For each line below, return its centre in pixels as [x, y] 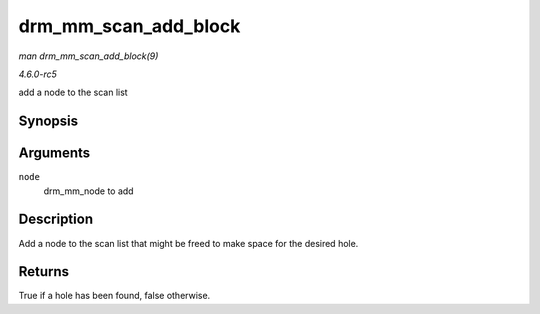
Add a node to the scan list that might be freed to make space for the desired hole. [188, 243]
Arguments [54, 153]
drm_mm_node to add [88, 191]
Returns [44, 271]
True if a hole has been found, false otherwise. [114, 296]
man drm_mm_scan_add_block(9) [88, 56]
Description [56, 219]
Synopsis [48, 121]
